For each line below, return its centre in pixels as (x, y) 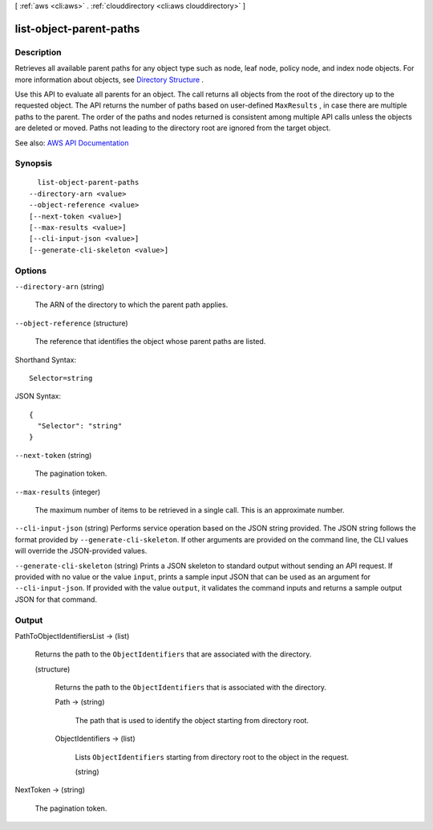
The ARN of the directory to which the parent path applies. (132, 305)
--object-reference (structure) (71, 323)
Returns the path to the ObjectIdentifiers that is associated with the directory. (190, 688)
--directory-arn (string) (60, 286)
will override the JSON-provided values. (81, 551)
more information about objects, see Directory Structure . (109, 80)
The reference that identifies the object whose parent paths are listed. (150, 341)
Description (38, 52)
